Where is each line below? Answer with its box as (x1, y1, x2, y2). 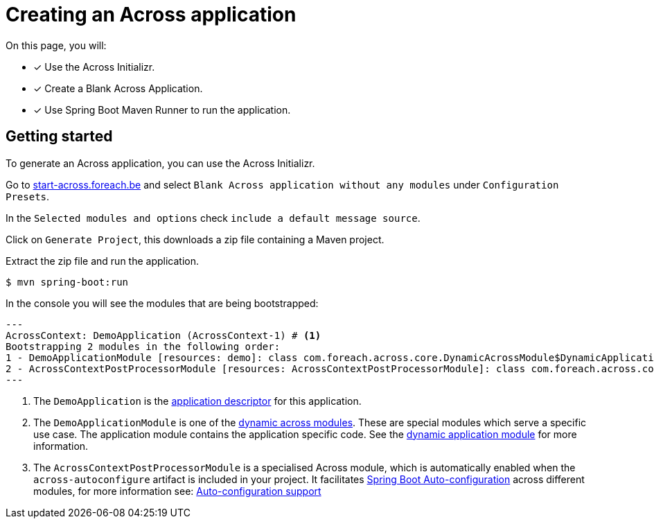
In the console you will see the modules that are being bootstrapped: (6, 297, 319, 309)
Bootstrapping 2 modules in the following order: (6, 340, 281, 352)
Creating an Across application (6, 3, 297, 26)
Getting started (6, 128, 113, 146)
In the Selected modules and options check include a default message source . (6, 211, 421, 224)
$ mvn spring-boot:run (6, 276, 129, 288)
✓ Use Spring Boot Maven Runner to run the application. (33, 103, 291, 116)
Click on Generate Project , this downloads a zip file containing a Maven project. (6, 233, 385, 245)
